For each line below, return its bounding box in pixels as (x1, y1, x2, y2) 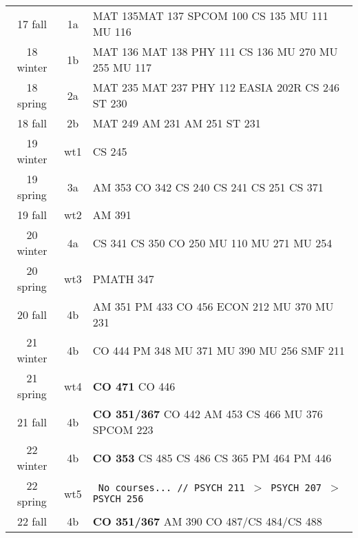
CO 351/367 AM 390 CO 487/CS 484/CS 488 (92, 513, 322, 529)
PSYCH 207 (271, 482, 322, 493)
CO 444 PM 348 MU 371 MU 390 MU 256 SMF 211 (92, 342, 345, 358)
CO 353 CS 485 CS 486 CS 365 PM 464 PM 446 (92, 449, 332, 466)
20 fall (17, 306, 47, 322)
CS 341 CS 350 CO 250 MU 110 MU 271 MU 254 (92, 234, 333, 251)
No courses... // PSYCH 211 (98, 482, 245, 493)
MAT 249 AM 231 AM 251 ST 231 (92, 115, 261, 131)
